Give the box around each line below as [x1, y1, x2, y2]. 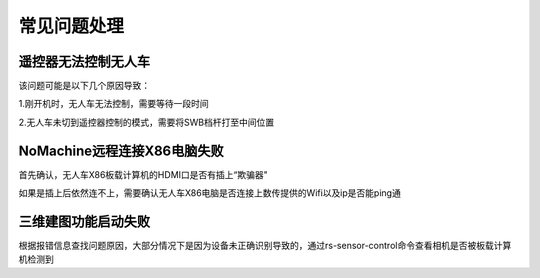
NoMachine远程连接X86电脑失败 [18, 142, 224, 159]
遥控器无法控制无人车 [18, 53, 150, 70]
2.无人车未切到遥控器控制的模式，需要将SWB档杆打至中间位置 [18, 116, 275, 128]
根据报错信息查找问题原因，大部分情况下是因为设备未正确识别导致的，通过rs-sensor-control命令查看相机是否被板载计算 [18, 240, 512, 252]
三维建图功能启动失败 [18, 213, 150, 230]
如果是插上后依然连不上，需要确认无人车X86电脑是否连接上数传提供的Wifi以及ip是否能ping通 [18, 187, 402, 199]
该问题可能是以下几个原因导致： [18, 80, 150, 92]
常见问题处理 [18, 15, 125, 37]
